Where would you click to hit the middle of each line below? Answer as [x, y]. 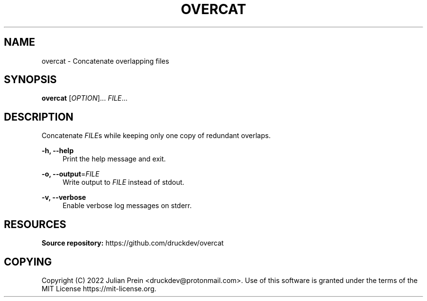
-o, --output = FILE [70, 174]
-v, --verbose [64, 197]
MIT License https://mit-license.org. [99, 288]
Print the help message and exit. [114, 159]
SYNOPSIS [30, 80]
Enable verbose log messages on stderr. [127, 206]
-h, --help [58, 151]
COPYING [28, 262]
